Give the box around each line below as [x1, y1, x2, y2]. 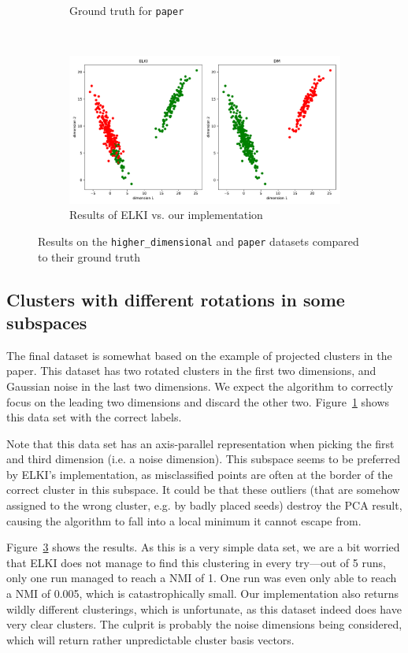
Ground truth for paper [69, 2, 184, 18]
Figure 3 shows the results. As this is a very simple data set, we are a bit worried [6, 539, 400, 555]
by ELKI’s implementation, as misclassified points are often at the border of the [6, 466, 393, 482]
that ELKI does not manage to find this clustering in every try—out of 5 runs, [6, 554, 386, 570]
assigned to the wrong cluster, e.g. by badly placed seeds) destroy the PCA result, [6, 497, 402, 514]
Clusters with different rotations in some [6, 287, 345, 311]
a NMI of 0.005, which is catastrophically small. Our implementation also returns [6, 585, 399, 602]
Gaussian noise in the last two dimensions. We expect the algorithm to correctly [6, 377, 394, 394]
